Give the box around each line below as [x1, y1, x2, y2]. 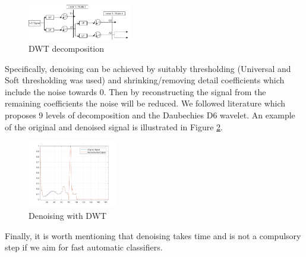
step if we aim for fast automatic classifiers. [5, 241, 163, 253]
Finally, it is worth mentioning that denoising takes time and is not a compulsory [5, 229, 301, 242]
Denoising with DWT [29, 209, 107, 222]
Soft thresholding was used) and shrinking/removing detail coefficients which [5, 74, 285, 86]
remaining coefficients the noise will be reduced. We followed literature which [5, 97, 286, 109]
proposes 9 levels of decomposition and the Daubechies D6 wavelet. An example [5, 109, 295, 121]
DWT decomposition [29, 42, 105, 55]
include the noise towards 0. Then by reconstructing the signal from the [5, 85, 266, 98]
